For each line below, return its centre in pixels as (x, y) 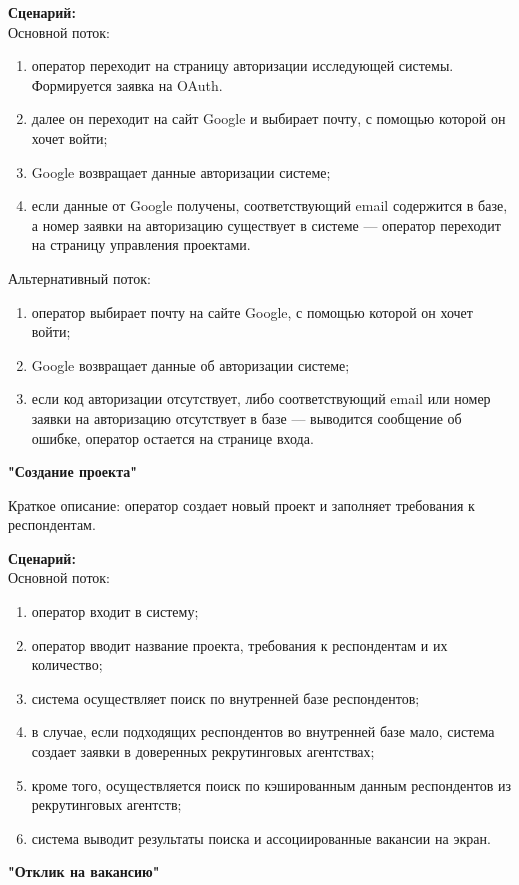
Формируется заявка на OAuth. (127, 84)
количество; (67, 664)
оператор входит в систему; (115, 611)
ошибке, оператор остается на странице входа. (172, 437)
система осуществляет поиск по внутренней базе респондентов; (225, 697)
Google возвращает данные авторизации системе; (181, 171)
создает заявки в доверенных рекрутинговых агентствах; (203, 751)
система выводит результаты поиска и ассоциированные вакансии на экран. (261, 837)
